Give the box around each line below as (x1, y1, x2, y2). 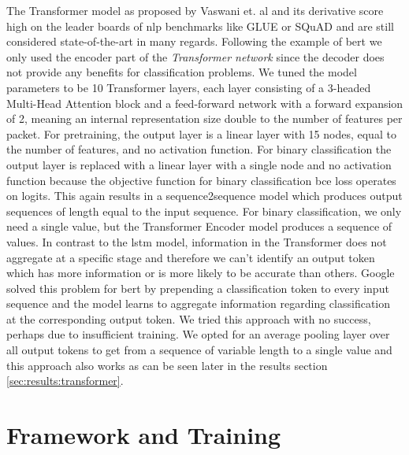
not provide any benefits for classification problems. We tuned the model (6, 64, 357, 80)
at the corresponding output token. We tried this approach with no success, (6, 310, 371, 327)
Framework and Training (6, 419, 281, 451)
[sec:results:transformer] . (6, 372, 124, 389)
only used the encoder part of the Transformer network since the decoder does (6, 48, 385, 65)
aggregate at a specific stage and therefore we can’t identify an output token (6, 249, 375, 265)
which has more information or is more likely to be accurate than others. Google (6, 264, 395, 281)
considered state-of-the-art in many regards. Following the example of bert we (6, 33, 382, 50)
